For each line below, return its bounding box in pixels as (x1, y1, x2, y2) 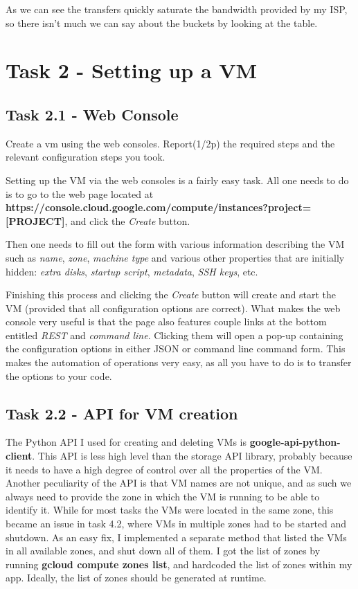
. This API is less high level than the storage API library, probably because (32, 448, 352, 463)
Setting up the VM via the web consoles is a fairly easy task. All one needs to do (6, 172, 349, 187)
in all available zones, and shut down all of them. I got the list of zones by (6, 543, 321, 558)
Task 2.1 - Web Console (6, 103, 179, 125)
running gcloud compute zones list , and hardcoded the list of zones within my (6, 556, 352, 571)
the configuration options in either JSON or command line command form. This (6, 341, 346, 356)
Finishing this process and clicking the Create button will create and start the (6, 287, 337, 302)
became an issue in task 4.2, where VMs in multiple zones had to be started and (6, 516, 347, 531)
